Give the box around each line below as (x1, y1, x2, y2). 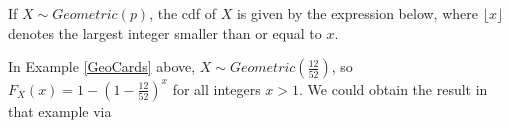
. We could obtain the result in (299, 78, 488, 99)
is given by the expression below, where (236, 3, 478, 23)
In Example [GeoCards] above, (8, 56, 196, 77)
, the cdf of (149, 3, 217, 23)
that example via (8, 100, 112, 121)
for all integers (172, 78, 261, 99)
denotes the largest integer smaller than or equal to (8, 22, 322, 43)
